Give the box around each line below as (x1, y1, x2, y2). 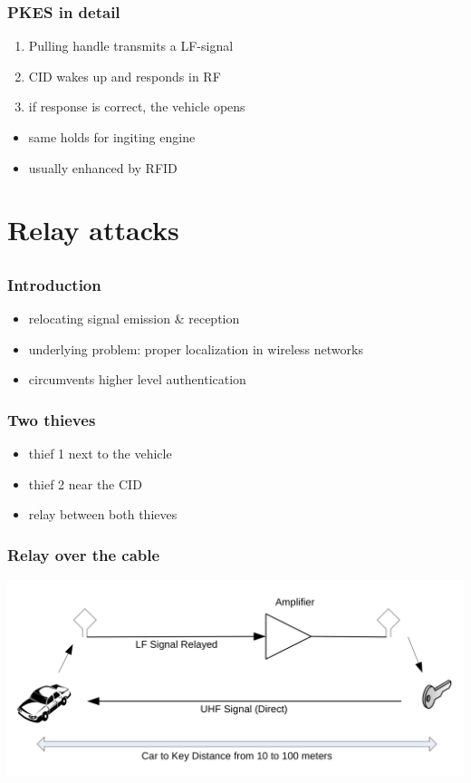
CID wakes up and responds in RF (28, 66, 221, 85)
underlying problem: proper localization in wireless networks (28, 339, 363, 358)
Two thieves (7, 408, 96, 430)
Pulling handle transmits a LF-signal (28, 36, 234, 55)
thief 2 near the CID (28, 474, 142, 493)
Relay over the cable (7, 543, 160, 565)
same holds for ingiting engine (28, 128, 196, 146)
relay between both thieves (28, 505, 178, 524)
